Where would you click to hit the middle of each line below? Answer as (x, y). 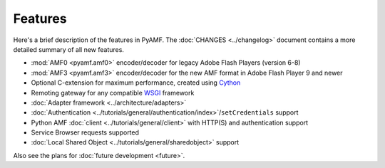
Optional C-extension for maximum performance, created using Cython (136, 83)
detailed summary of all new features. (69, 49)
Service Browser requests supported (85, 132)
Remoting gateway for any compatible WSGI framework (113, 93)
